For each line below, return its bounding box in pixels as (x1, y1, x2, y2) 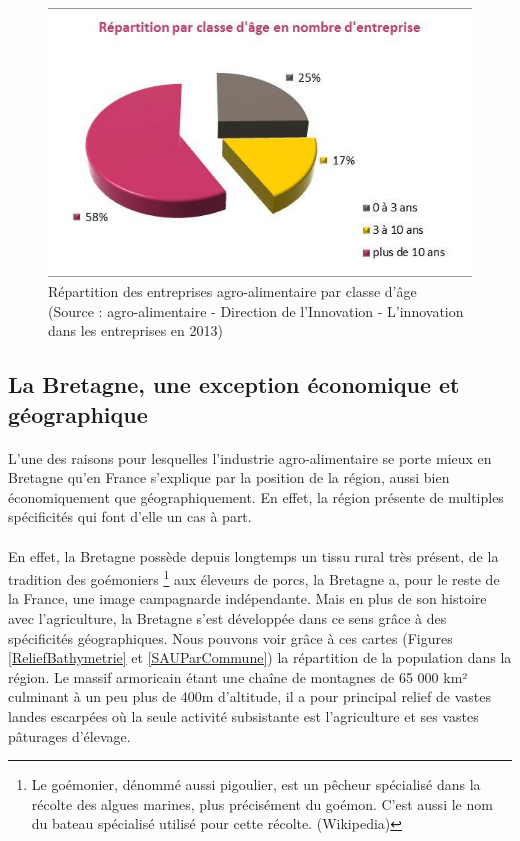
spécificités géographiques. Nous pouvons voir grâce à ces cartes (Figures (8, 627, 453, 648)
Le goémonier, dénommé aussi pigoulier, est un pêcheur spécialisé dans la (31, 774, 481, 795)
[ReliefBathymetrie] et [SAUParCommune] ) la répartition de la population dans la (8, 647, 512, 668)
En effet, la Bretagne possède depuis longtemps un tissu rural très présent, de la (8, 545, 499, 566)
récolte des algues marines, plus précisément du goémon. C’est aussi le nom (31, 793, 493, 814)
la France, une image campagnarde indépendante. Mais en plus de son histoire (8, 588, 487, 609)
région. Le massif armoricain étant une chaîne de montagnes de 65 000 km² (8, 666, 468, 687)
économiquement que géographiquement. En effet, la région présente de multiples (8, 486, 504, 507)
